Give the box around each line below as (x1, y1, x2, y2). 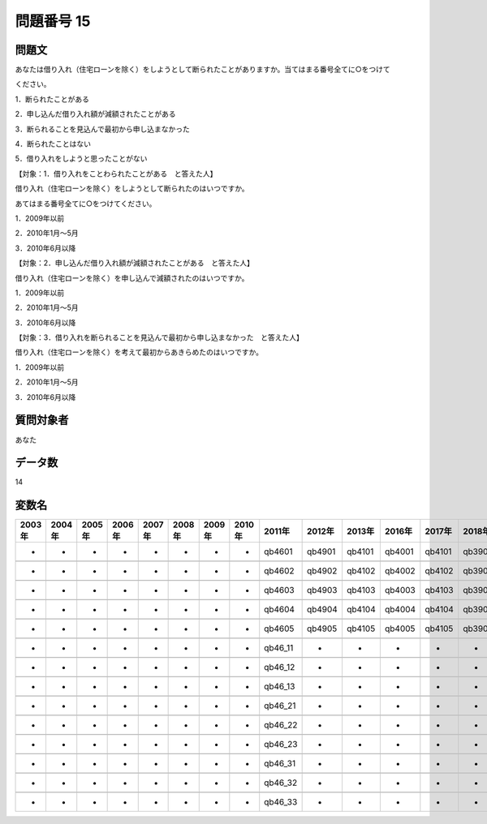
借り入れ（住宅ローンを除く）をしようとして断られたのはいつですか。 (15, 183, 249, 194)
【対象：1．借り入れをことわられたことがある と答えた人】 (15, 169, 218, 178)
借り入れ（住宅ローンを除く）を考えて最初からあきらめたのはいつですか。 (15, 347, 264, 357)
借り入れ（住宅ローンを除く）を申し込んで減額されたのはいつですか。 (15, 273, 249, 283)
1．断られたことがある (15, 94, 89, 104)
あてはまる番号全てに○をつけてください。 (15, 199, 157, 208)
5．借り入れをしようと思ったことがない (15, 154, 148, 164)
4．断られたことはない (15, 139, 92, 149)
